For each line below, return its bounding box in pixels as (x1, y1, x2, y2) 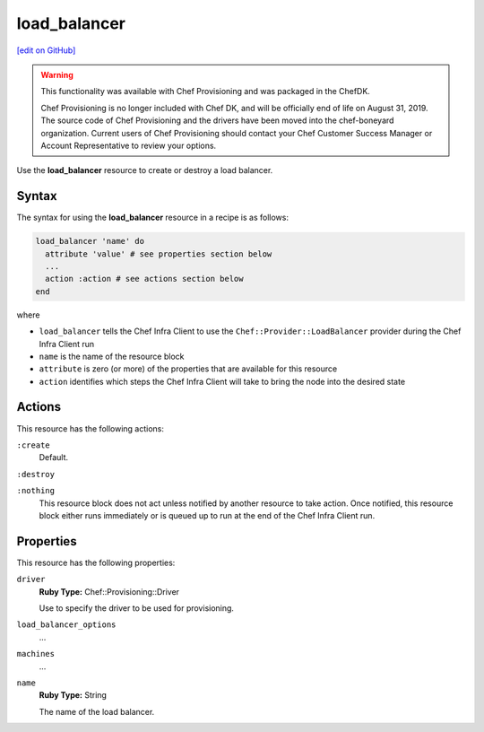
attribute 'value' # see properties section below (45, 248, 272, 259)
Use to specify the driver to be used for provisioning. (39, 603, 235, 614)
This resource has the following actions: (16, 423, 165, 434)
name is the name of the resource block (39, 351, 185, 362)
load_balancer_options (16, 620, 117, 630)
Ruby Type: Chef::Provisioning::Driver (39, 586, 179, 597)
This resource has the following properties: (16, 557, 176, 568)
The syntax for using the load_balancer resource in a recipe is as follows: (16, 212, 289, 223)
